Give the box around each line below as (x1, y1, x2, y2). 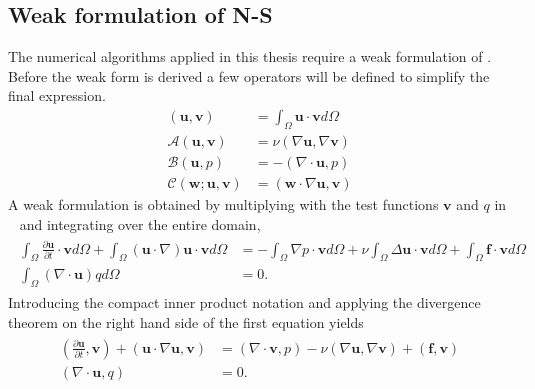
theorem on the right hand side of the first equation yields (8, 311, 364, 332)
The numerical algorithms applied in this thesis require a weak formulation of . (8, 46, 492, 67)
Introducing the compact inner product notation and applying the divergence (8, 292, 481, 313)
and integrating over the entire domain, (19, 213, 261, 234)
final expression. (8, 85, 106, 106)
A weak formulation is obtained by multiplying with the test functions (8, 193, 439, 214)
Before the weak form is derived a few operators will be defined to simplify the (8, 65, 490, 86)
